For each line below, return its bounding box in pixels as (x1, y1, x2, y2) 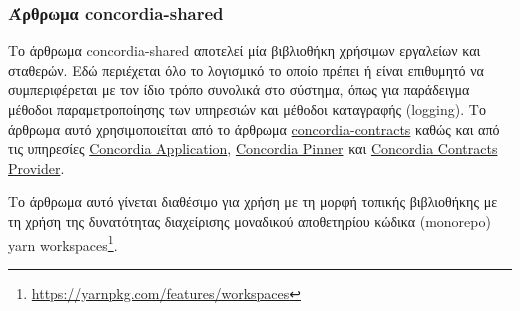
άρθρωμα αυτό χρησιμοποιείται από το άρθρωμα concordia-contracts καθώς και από (8, 118, 500, 139)
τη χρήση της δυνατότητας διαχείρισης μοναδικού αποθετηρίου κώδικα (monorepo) (8, 210, 491, 231)
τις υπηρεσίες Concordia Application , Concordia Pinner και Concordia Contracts (8, 138, 498, 159)
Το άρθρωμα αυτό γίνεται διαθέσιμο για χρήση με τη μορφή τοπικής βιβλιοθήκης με (8, 191, 498, 212)
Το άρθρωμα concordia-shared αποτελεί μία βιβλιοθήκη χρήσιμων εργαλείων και (8, 40, 481, 61)
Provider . (8, 157, 65, 178)
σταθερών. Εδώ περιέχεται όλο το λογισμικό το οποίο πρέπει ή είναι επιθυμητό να (8, 59, 484, 80)
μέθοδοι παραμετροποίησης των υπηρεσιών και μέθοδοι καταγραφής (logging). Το (8, 99, 486, 119)
